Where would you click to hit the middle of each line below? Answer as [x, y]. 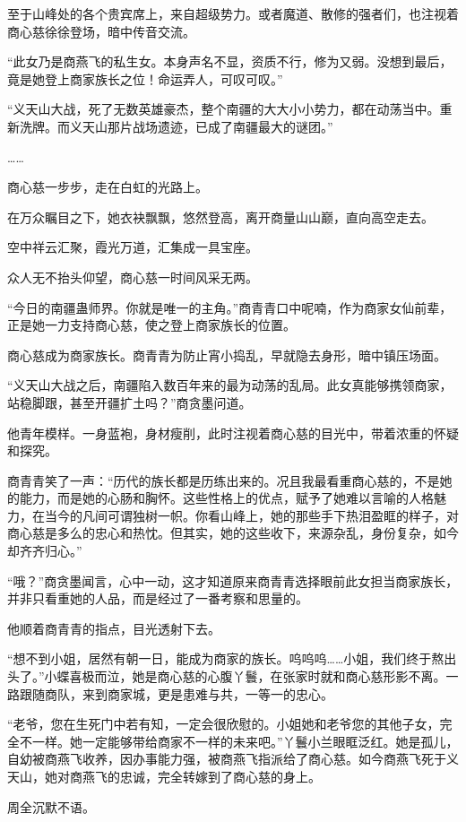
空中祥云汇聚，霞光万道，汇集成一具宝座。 [133, 247]
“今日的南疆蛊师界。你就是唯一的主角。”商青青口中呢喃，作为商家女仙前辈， [230, 307]
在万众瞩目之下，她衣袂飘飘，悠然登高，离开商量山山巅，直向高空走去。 [220, 216]
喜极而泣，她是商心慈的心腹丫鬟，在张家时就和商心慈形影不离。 [258, 676]
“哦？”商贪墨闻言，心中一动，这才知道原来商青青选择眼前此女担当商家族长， [233, 580]
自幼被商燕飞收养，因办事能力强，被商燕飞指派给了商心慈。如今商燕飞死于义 [233, 759]
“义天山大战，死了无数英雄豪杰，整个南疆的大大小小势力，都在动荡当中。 [224, 109]
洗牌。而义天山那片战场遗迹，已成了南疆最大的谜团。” [176, 126]
